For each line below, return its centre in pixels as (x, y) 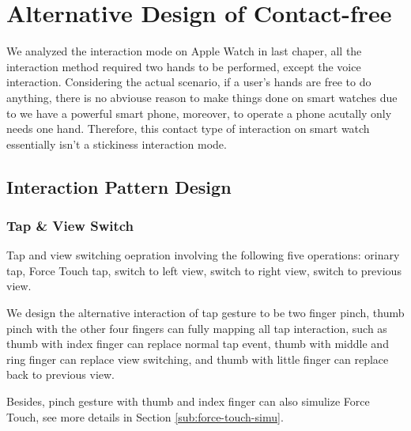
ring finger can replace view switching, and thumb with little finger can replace (198, 359)
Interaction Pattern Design (119, 186)
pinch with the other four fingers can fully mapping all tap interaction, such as (197, 328)
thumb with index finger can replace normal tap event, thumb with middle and (198, 344)
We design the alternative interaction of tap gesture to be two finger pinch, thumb (205, 313)
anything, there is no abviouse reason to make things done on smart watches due (202, 97)
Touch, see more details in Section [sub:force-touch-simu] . (145, 416)
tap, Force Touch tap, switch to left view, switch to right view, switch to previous (204, 270)
